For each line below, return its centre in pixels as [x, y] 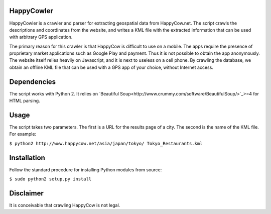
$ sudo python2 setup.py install [50, 179]
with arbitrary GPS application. [41, 37]
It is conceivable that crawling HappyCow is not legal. [65, 205]
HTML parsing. [25, 101]
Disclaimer [26, 193]
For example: [23, 134]
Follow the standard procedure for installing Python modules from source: [86, 170]
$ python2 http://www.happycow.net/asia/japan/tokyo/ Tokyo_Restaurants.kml [106, 143]
